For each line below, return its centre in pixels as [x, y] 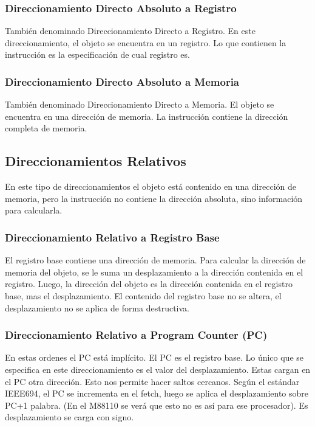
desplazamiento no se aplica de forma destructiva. [97, 307]
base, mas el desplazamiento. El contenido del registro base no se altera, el [143, 295]
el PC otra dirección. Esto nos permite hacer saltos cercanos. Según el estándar [152, 381]
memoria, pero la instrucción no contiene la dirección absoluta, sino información [154, 198]
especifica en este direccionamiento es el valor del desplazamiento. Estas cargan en [158, 369]
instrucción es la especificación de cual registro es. [97, 54]
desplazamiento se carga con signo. [69, 417]
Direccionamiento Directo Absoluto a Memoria [122, 81]
